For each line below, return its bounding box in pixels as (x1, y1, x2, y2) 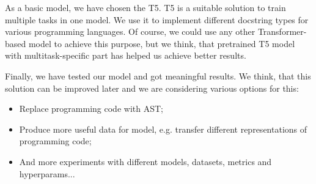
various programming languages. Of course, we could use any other (5, 25, 255, 38)
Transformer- (257, 25, 307, 38)
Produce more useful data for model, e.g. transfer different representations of (19, 122, 307, 135)
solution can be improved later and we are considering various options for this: (5, 81, 299, 94)
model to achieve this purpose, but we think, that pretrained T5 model (28, 37, 295, 50)
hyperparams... (19, 167, 75, 180)
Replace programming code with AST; (19, 102, 163, 115)
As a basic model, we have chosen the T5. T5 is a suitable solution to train (5, 1, 286, 13)
